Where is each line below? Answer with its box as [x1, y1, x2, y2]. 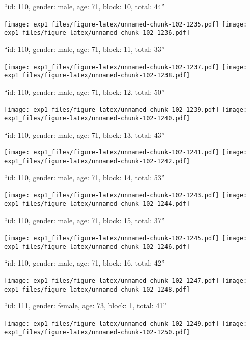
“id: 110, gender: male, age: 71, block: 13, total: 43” [4, 129, 165, 140]
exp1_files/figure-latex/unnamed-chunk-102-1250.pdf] [4, 328, 190, 336]
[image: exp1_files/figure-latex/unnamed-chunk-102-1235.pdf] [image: [4, 20, 247, 28]
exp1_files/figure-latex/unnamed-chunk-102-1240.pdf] [4, 115, 190, 122]
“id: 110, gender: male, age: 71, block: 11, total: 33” [4, 43, 165, 54]
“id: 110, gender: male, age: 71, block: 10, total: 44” [4, 1, 165, 11]
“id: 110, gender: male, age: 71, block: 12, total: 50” [4, 86, 165, 97]
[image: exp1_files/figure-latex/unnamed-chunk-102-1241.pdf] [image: [4, 149, 247, 156]
